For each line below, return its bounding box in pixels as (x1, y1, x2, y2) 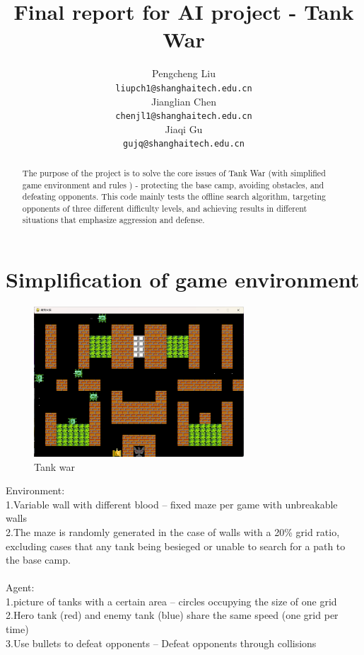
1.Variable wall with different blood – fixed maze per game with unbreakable (6, 496, 338, 511)
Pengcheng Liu (152, 66, 216, 81)
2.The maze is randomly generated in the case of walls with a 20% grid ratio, (6, 524, 340, 539)
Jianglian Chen (151, 93, 216, 108)
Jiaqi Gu (165, 121, 203, 136)
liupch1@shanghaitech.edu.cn (115, 83, 252, 93)
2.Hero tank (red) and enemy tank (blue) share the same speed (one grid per (6, 608, 339, 622)
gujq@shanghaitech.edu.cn (123, 139, 245, 149)
